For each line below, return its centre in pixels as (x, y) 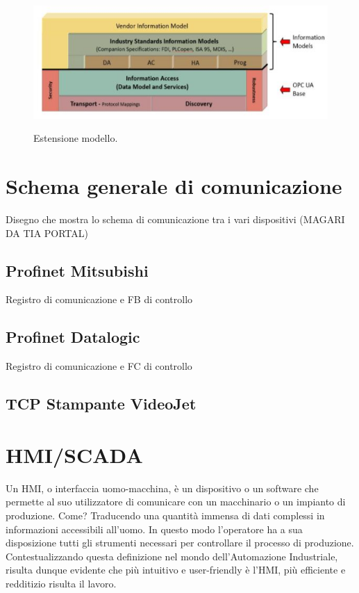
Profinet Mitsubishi (77, 270)
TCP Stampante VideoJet (101, 404)
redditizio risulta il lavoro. (61, 583)
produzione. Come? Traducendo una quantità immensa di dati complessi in (165, 515)
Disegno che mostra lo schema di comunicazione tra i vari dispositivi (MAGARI (175, 219)
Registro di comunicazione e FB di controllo (99, 299)
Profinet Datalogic (73, 337)
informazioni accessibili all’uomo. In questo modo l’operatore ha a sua (154, 529)
